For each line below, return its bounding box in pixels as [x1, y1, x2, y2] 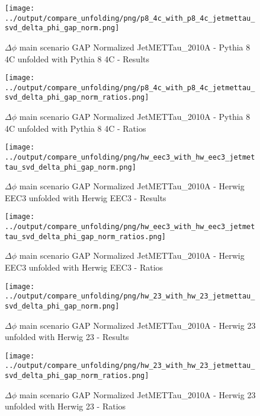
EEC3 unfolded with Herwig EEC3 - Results [5, 191, 166, 204]
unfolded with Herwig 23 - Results [5, 331, 129, 343]
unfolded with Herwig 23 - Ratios [5, 400, 126, 412]
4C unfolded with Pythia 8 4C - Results [5, 52, 149, 65]
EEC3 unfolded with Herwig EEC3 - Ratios [5, 261, 163, 274]
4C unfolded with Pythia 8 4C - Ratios [5, 122, 146, 134]
